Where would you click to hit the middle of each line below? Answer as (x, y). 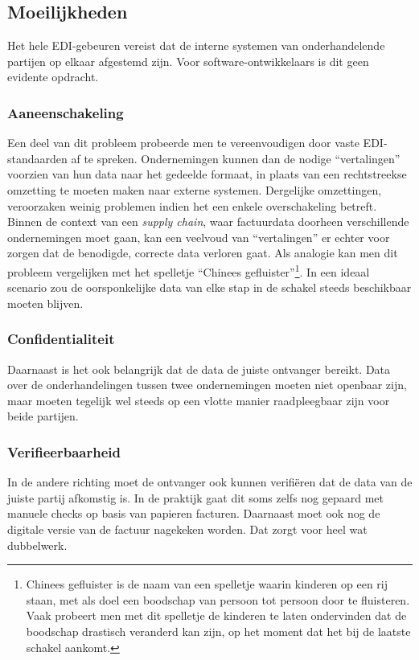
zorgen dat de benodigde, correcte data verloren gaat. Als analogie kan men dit (203, 253)
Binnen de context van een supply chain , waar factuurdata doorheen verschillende (208, 221)
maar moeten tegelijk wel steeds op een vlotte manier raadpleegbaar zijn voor (199, 400)
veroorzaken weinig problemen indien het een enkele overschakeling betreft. (192, 205)
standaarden (37, 158)
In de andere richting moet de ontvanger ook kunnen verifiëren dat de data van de (210, 482)
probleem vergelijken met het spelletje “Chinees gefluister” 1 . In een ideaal (189, 270)
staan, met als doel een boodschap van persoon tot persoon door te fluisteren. (218, 599)
